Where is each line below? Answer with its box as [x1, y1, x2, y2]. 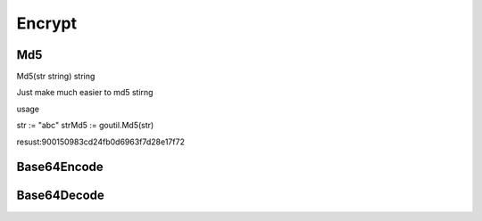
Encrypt [16, 13, 78, 33]
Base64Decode [16, 188, 104, 203]
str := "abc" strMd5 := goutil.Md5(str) [16, 120, 154, 131]
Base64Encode [16, 160, 104, 175]
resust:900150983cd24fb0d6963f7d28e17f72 [16, 136, 185, 147]
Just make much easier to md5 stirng [16, 87, 154, 98]
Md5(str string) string [16, 71, 96, 82]
